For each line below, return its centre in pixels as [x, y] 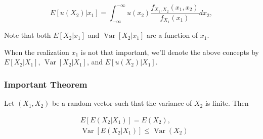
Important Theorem [46, 84]
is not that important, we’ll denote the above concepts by [170, 52]
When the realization [37, 52]
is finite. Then [227, 103]
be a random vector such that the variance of [122, 103]
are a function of [172, 35]
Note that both [28, 35]
